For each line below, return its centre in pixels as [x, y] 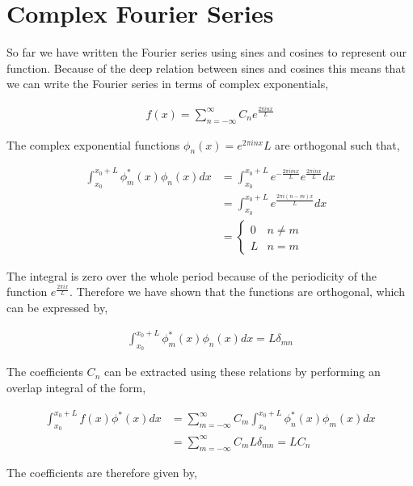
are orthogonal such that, [337, 144]
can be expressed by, [57, 307]
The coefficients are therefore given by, [102, 472]
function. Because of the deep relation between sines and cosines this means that [206, 68]
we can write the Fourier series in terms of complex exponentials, [168, 84]
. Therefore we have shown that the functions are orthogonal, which [237, 292]
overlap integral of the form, [76, 387]
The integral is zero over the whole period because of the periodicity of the [192, 275]
